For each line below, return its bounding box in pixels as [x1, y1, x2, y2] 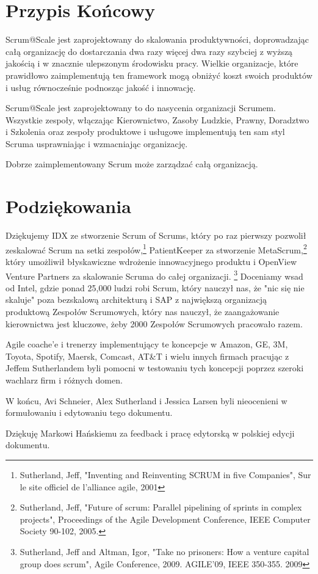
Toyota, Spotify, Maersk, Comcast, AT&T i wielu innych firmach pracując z [5, 349, 289, 362]
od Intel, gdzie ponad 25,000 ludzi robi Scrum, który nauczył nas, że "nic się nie [5, 281, 305, 294]
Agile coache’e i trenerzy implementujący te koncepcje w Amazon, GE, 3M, [5, 338, 288, 351]
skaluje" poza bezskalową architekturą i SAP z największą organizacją [5, 293, 267, 306]
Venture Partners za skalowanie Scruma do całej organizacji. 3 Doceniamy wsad [5, 267, 303, 282]
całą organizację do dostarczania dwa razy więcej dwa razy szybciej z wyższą [5, 45, 293, 57]
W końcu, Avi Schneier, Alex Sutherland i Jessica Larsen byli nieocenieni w [5, 394, 287, 407]
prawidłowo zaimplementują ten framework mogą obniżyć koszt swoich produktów [5, 68, 313, 81]
